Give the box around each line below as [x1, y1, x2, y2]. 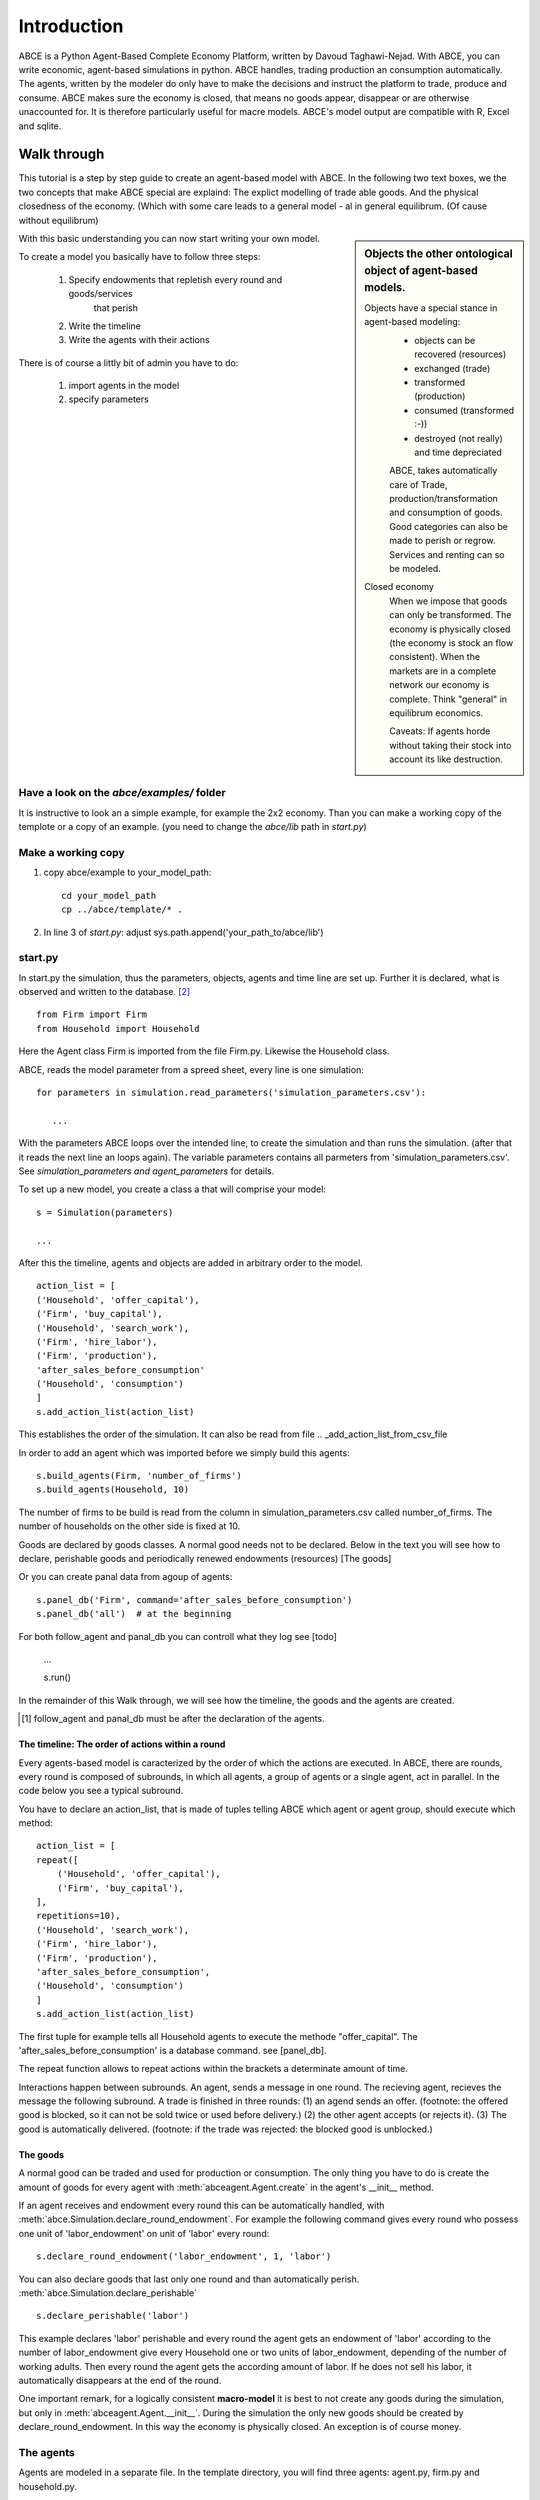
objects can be [414, 334, 476, 346]
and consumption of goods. [389, 506, 504, 519]
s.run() [43, 1671, 72, 1684]
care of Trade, [389, 478, 448, 490]
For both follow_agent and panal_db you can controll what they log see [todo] [18, 1630, 337, 1642]
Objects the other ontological [364, 246, 513, 260]
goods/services [68, 288, 134, 300]
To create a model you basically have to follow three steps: [18, 251, 261, 263]
